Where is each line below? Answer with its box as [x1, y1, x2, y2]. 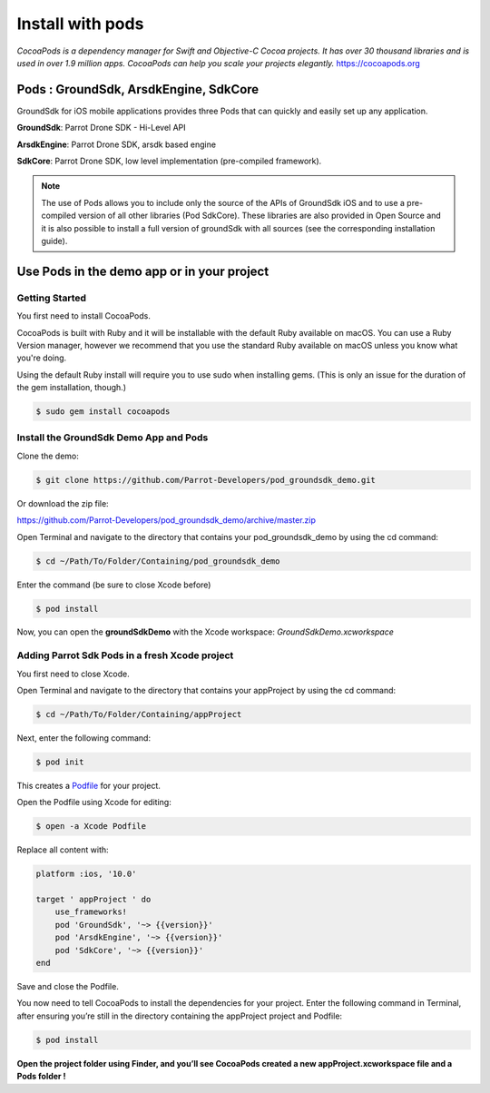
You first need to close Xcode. [16, 668, 131, 679]
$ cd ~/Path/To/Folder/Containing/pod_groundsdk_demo [35, 556, 280, 566]
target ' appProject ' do [35, 894, 152, 905]
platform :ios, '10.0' [35, 869, 137, 880]
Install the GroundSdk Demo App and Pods [16, 431, 209, 444]
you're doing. [16, 352, 67, 363]
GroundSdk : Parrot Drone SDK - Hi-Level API [16, 123, 186, 133]
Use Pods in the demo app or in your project [16, 263, 269, 279]
